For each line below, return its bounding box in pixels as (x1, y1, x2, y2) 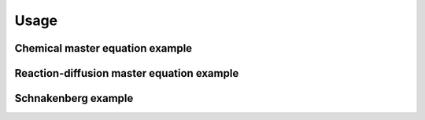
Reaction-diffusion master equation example (14, 67, 239, 80)
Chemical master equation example (14, 42, 193, 55)
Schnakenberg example (14, 92, 134, 105)
